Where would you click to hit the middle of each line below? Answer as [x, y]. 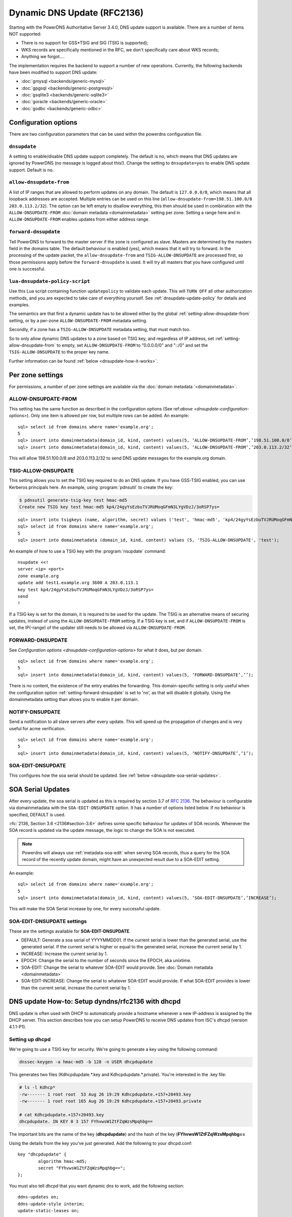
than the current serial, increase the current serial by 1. [76, 988]
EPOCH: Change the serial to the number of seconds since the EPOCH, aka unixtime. [106, 960]
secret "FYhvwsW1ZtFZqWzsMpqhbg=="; [82, 1168]
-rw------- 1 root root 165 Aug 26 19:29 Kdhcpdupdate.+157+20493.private [110, 1101]
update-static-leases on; [49, 1210]
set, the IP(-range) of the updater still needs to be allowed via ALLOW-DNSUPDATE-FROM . [97, 627]
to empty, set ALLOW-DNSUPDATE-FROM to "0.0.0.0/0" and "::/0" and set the [132, 345]
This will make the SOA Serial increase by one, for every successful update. [85, 909]
